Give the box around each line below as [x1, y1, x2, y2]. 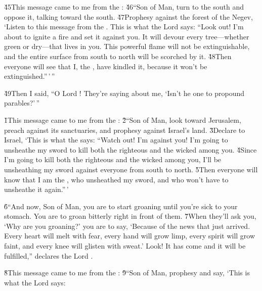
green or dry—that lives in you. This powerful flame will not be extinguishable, [4, 41, 250, 52]
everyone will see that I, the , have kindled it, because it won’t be [4, 61, 207, 71]
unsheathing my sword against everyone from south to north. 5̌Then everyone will [4, 164, 258, 174]
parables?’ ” [4, 98, 40, 108]
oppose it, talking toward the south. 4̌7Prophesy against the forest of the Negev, [4, 11, 253, 22]
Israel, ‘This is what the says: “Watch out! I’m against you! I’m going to [4, 134, 228, 145]
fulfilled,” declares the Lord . [4, 250, 93, 261]
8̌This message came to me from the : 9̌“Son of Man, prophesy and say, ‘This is [4, 267, 250, 278]
